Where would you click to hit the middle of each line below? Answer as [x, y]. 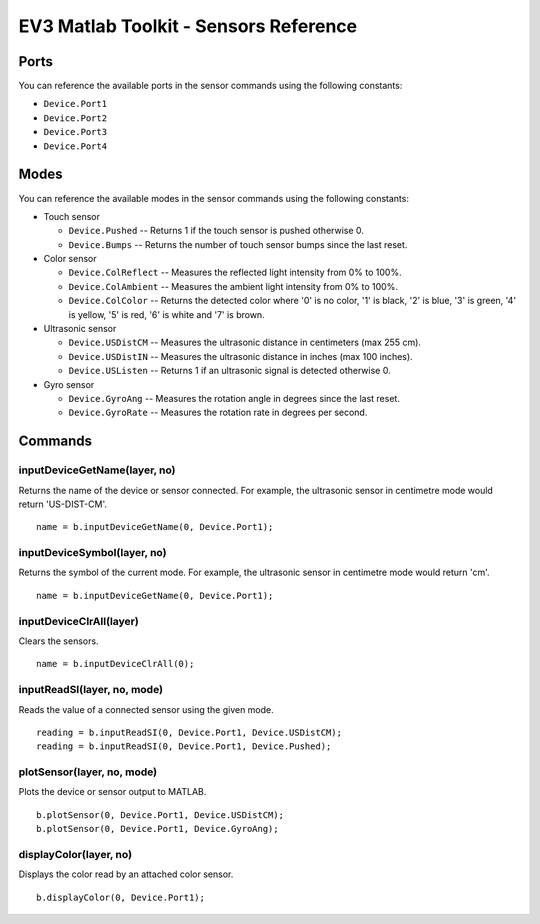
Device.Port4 [75, 146]
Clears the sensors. [58, 641]
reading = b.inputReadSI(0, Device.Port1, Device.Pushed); [184, 746]
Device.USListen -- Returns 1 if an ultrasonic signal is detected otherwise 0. [229, 371]
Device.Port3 [75, 132]
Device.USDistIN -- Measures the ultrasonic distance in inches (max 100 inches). [241, 356]
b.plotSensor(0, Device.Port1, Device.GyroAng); [157, 829]
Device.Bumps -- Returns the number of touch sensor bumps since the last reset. [238, 244]
